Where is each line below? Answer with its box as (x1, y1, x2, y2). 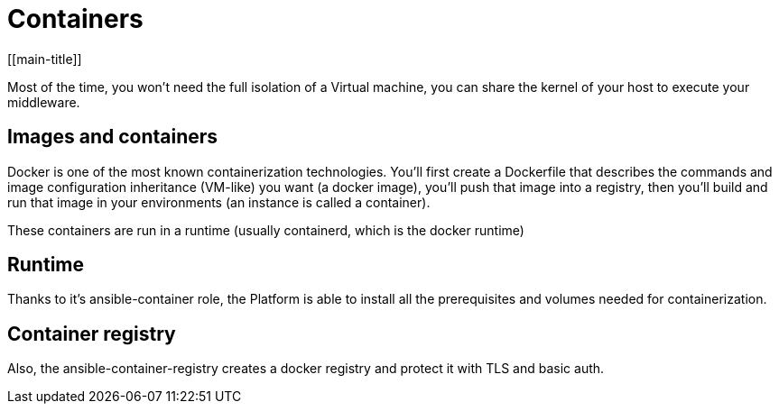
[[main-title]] (7, 50, 82, 67)
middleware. (7, 94, 80, 110)
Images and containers (7, 125, 218, 149)
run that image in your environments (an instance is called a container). (7, 194, 431, 210)
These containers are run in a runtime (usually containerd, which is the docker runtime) (7, 222, 524, 238)
